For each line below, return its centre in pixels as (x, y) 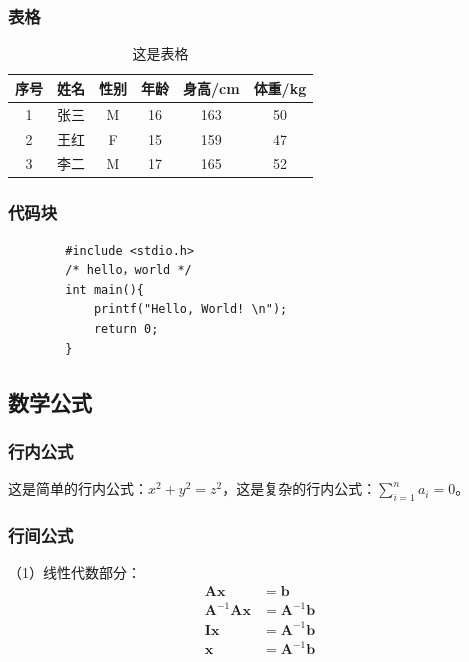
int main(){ (105, 289)
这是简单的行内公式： (78, 488)
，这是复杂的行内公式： (299, 488)
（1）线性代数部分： (74, 572)
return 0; (126, 329)
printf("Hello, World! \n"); (190, 309)
